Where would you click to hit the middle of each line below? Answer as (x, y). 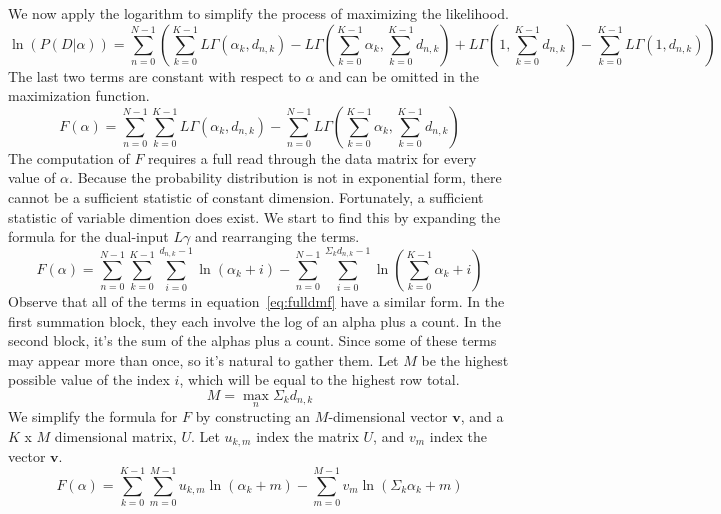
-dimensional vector (388, 416)
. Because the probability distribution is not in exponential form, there (285, 177)
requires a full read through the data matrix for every (312, 157)
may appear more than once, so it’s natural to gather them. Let (203, 359)
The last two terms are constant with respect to (154, 75)
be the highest (465, 359)
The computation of (69, 157)
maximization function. (79, 95)
